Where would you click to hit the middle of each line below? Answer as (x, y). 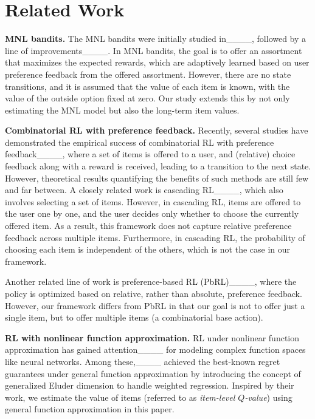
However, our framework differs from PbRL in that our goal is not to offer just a (155, 305)
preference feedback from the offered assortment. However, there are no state (148, 74)
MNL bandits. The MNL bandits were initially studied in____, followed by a (156, 39)
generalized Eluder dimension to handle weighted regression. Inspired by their (150, 385)
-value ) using (268, 397)
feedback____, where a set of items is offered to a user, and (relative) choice (150, 154)
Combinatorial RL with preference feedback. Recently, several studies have (157, 130)
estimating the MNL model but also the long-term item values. (122, 110)
